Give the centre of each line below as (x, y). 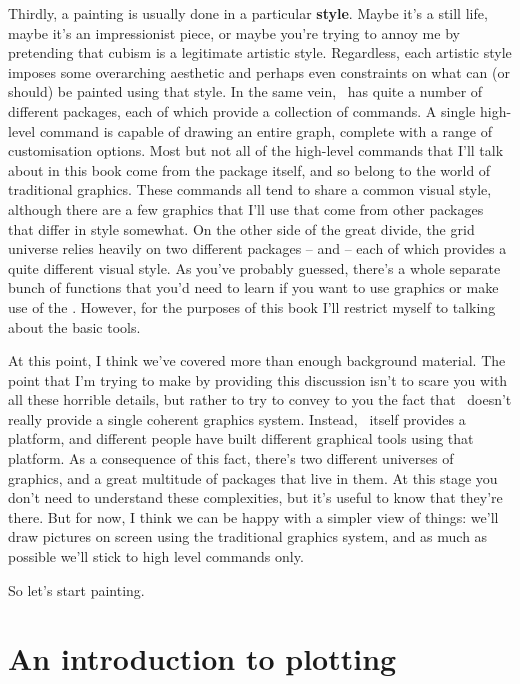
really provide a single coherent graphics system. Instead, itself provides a (237, 418)
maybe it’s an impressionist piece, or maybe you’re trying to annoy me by (234, 32)
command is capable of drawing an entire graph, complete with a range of (265, 130)
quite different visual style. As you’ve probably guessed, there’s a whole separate (254, 267)
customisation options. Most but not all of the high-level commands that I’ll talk (256, 150)
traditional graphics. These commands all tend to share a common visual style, (250, 189)
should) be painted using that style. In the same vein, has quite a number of (245, 91)
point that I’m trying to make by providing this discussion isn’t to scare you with (258, 379)
